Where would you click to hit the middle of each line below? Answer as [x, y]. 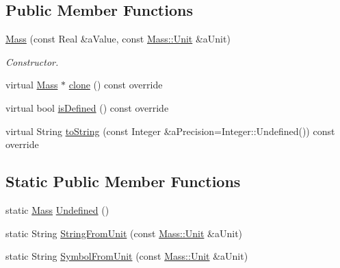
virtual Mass [32, 85]
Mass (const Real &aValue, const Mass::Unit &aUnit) [118, 39]
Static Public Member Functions [123, 181]
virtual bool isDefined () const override [87, 107]
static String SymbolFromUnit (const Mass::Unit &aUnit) [127, 256]
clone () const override [116, 85]
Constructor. [32, 61]
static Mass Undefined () [57, 209]
